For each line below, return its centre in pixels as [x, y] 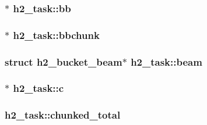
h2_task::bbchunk [56, 35]
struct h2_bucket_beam [64, 61]
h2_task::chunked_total [63, 115]
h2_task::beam [166, 61]
